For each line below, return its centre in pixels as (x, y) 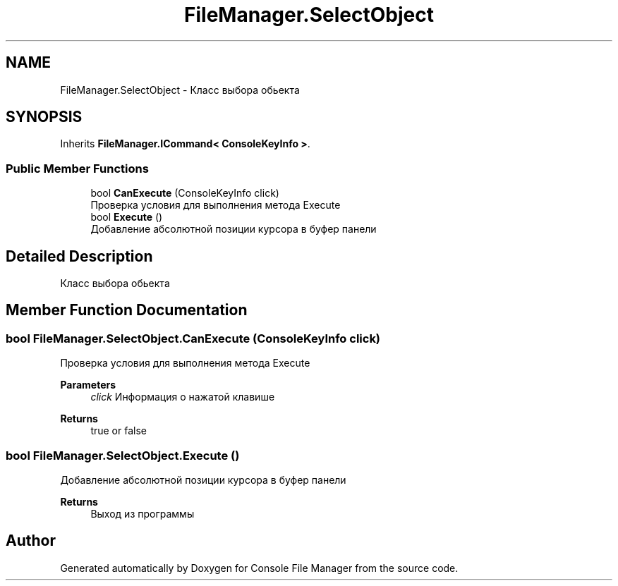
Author (31, 541)
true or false (119, 431)
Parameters (88, 385)
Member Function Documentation (127, 310)
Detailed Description (79, 256)
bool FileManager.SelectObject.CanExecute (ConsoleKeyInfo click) (193, 338)
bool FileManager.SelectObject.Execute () (123, 455)
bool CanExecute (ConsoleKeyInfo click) (185, 193)
